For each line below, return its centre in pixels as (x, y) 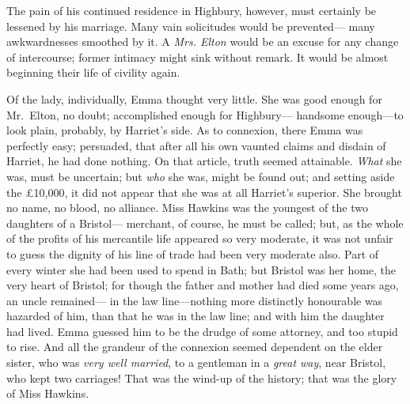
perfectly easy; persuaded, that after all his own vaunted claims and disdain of (196, 145)
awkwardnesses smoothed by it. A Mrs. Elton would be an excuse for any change (203, 42)
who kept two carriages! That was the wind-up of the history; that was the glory (202, 378)
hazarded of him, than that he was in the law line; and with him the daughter (196, 316)
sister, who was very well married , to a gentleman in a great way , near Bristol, (196, 362)
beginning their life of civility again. (93, 72)
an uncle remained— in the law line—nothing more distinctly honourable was (195, 300)
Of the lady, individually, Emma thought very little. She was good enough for (194, 98)
